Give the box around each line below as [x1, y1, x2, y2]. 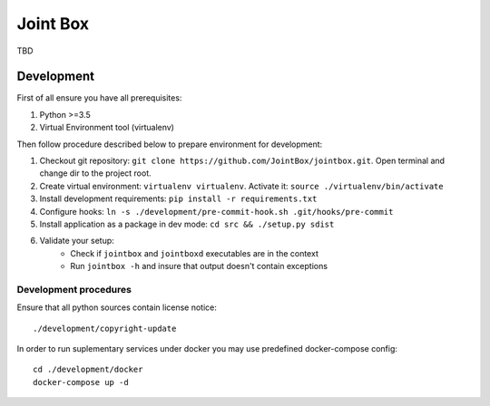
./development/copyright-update [33, 323, 177, 333]
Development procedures [16, 283, 132, 295]
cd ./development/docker [33, 364, 143, 375]
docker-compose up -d [33, 377, 129, 387]
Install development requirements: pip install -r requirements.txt [39, 193, 318, 204]
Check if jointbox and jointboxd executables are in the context [70, 247, 319, 258]
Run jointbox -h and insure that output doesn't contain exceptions [70, 261, 328, 272]
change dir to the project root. [39, 168, 152, 179]
